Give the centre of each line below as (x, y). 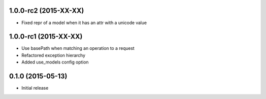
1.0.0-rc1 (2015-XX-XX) (46, 37)
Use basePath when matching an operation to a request (78, 48)
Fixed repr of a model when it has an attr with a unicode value (84, 23)
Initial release (35, 88)
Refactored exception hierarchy (53, 55)
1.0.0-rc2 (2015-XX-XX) (47, 11)
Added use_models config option (55, 62)
